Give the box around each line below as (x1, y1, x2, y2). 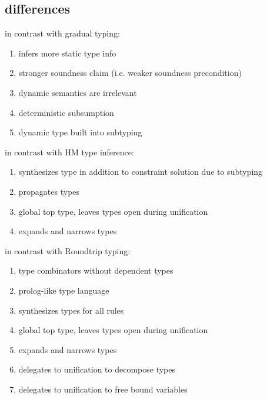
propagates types (18, 185, 80, 197)
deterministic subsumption (18, 106, 114, 118)
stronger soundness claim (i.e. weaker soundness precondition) (18, 66, 242, 79)
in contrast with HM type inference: (5, 145, 134, 158)
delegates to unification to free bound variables (18, 383, 188, 395)
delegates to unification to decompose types (18, 363, 176, 375)
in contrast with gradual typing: (5, 27, 120, 39)
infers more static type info (18, 46, 116, 59)
